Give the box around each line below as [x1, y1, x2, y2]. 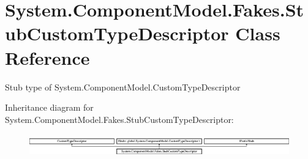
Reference [5, 45, 90, 70]
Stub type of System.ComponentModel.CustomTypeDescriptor [5, 80, 241, 93]
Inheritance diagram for [5, 101, 94, 114]
